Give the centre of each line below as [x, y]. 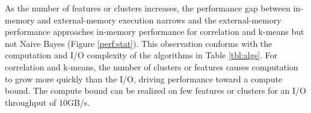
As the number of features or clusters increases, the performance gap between [148, 8]
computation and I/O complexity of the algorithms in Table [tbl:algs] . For [141, 55]
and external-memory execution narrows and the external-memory [159, 20]
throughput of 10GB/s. [48, 102]
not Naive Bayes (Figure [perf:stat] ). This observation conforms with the [139, 43]
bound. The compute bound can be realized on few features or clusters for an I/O [155, 90]
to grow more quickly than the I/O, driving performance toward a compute [144, 78]
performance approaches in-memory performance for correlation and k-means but [155, 32]
